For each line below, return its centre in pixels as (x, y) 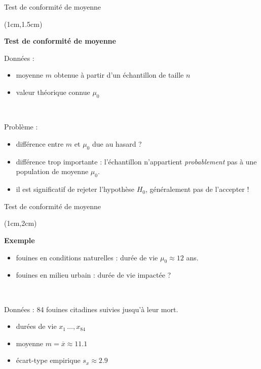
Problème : (21, 127)
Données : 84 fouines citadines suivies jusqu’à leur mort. (91, 309)
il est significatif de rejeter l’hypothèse (75, 189)
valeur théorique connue (53, 92)
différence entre (40, 143)
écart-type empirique (48, 360)
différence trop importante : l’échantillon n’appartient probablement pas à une (136, 161)
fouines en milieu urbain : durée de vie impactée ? (94, 275)
